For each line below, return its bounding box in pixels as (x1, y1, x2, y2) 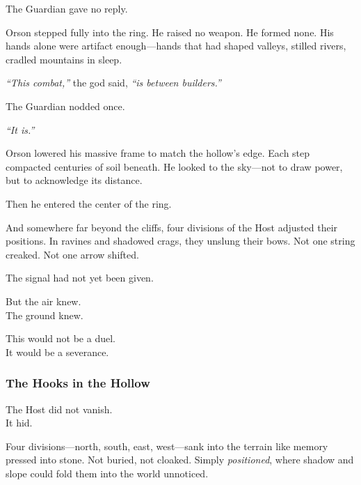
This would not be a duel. (6, 331, 115, 346)
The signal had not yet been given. (6, 270, 154, 285)
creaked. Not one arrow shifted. (6, 247, 139, 261)
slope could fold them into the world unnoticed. (6, 465, 209, 480)
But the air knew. (6, 293, 81, 308)
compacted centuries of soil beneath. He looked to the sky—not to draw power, (6, 159, 343, 174)
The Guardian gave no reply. (6, 1, 128, 15)
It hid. (6, 415, 33, 430)
